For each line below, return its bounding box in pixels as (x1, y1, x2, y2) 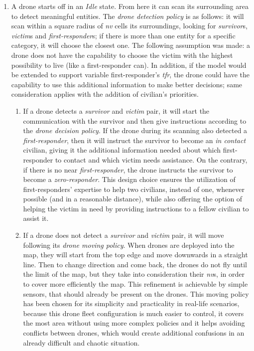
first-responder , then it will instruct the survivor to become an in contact (23, 135, 246, 145)
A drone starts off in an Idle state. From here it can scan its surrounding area (11, 1, 249, 11)
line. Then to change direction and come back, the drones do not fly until (23, 259, 247, 269)
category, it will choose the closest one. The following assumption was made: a (11, 40, 250, 50)
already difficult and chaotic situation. (23, 337, 140, 348)
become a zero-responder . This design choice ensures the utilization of (23, 174, 236, 184)
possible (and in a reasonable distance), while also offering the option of (23, 193, 243, 204)
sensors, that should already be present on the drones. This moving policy (23, 288, 249, 299)
